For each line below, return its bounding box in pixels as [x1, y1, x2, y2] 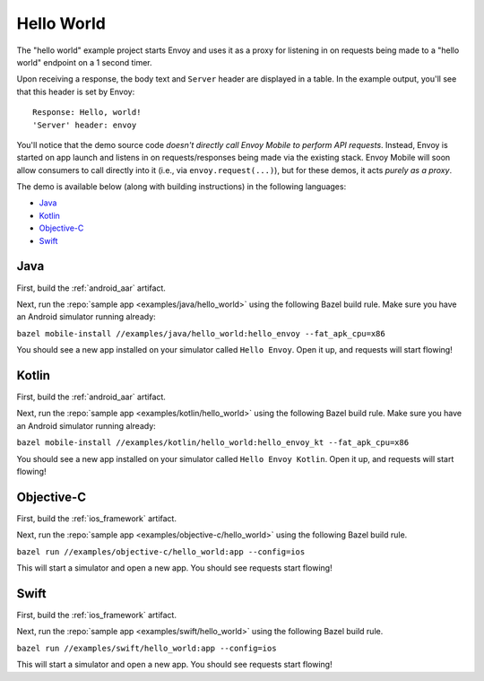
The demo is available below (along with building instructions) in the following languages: [16, 181, 347, 192]
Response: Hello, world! [32, 108, 142, 118]
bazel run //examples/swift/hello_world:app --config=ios [16, 642, 277, 653]
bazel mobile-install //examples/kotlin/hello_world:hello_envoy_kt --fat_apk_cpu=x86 [16, 438, 410, 448]
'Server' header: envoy [32, 119, 137, 130]
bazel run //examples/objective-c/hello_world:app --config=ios [16, 546, 306, 556]
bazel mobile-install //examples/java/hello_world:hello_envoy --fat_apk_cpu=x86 [16, 328, 385, 338]
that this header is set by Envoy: [16, 86, 135, 97]
